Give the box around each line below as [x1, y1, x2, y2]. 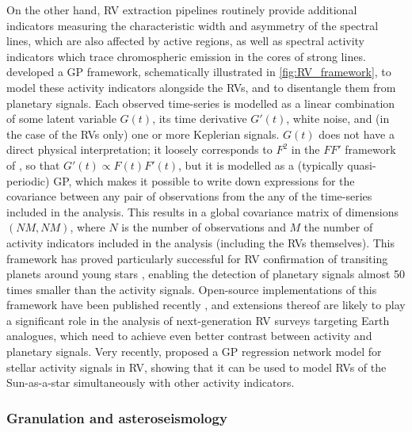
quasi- [347, 156, 376, 173]
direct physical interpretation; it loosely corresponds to [6, 141, 273, 158]
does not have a [319, 125, 395, 142]
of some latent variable [6, 110, 116, 127]
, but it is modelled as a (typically [178, 156, 344, 173]
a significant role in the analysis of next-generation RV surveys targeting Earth [6, 312, 390, 328]
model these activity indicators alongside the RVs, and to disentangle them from [6, 78, 396, 95]
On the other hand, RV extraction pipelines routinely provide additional [6, 2, 357, 17]
